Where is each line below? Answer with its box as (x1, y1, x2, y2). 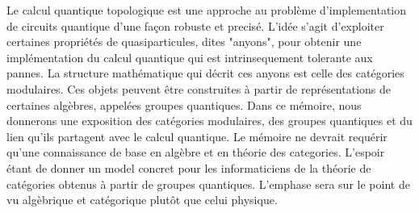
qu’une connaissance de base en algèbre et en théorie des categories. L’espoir (6, 144, 385, 161)
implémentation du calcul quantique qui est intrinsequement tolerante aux (6, 48, 373, 65)
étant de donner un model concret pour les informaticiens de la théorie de (6, 159, 371, 176)
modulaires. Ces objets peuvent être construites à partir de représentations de (6, 80, 392, 97)
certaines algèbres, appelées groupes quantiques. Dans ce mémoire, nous (6, 96, 362, 113)
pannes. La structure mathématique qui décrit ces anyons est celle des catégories (6, 65, 404, 81)
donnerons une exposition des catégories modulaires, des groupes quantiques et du (6, 112, 413, 129)
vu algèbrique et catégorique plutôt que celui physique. (6, 191, 278, 208)
